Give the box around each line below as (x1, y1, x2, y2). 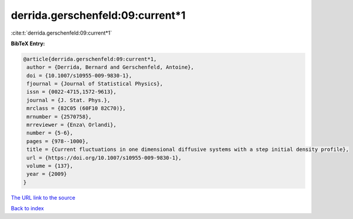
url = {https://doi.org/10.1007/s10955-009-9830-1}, (26, 154, 182, 161)
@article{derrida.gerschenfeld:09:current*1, (23, 56, 157, 62)
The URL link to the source (11, 194, 76, 201)
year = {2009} (26, 171, 67, 177)
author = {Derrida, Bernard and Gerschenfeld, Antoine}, (26, 64, 194, 70)
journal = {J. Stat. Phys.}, (26, 97, 111, 103)
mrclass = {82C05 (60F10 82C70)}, (26, 105, 126, 112)
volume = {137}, (26, 163, 74, 169)
